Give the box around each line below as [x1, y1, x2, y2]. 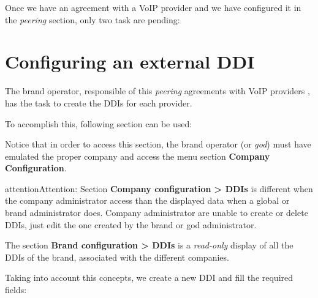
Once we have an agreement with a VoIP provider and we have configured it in [5, 1, 301, 13]
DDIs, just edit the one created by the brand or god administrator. [5, 218, 257, 231]
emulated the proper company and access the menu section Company [5, 149, 270, 162]
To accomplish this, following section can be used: [5, 117, 192, 130]
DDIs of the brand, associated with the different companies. [5, 250, 229, 263]
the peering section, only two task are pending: [5, 13, 180, 26]
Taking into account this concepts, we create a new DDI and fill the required [5, 271, 293, 284]
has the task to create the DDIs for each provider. [5, 96, 192, 109]
